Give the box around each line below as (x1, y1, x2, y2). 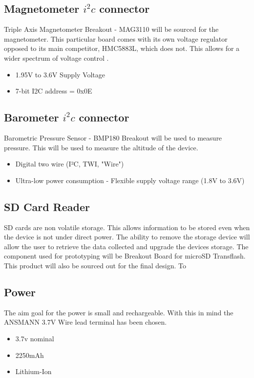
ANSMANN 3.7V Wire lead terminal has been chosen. (4, 317, 167, 327)
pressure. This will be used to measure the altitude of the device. (4, 142, 198, 152)
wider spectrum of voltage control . (4, 52, 109, 63)
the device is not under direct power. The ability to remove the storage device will (4, 232, 250, 242)
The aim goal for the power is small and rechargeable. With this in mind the (4, 307, 233, 317)
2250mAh (15, 350, 44, 360)
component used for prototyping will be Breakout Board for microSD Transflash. (4, 251, 246, 261)
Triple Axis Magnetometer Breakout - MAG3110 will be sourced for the (4, 24, 219, 34)
